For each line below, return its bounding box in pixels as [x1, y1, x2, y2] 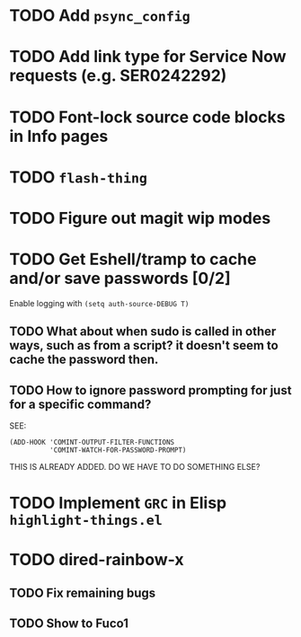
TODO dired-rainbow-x [9, 550, 184, 571]
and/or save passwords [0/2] [9, 269, 231, 288]
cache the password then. [9, 352, 159, 367]
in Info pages [9, 126, 109, 146]
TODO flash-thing [9, 167, 148, 187]
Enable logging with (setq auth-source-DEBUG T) [9, 297, 190, 308]
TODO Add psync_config [9, 5, 190, 26]
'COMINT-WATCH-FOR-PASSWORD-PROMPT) [49, 446, 187, 455]
